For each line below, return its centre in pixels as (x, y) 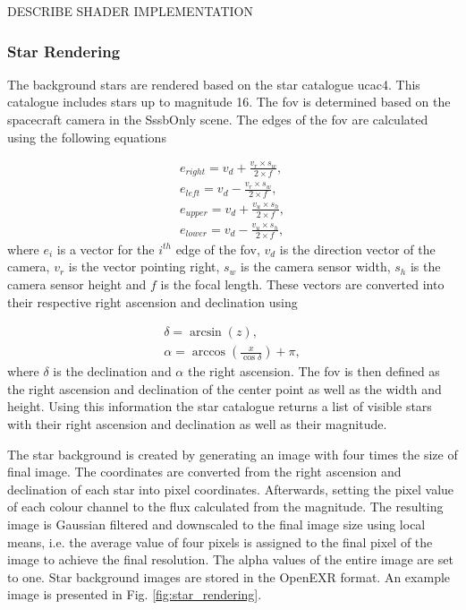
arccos (209, 352)
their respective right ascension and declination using (153, 301)
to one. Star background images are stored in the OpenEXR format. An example (229, 576)
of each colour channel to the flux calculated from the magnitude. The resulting (225, 507)
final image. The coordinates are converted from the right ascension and (204, 472)
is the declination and (112, 371)
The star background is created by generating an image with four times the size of (233, 454)
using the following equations (87, 137)
